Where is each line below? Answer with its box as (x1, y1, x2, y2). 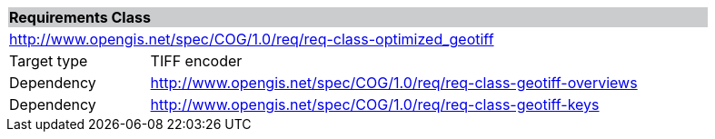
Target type (9, 52, 88, 70)
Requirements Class (9, 8, 151, 26)
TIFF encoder (150, 52, 243, 70)
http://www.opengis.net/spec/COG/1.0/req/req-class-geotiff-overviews (150, 74, 638, 92)
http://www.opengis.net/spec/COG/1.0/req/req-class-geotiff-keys (150, 95, 600, 114)
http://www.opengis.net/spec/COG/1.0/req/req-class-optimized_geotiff (9, 30, 494, 48)
